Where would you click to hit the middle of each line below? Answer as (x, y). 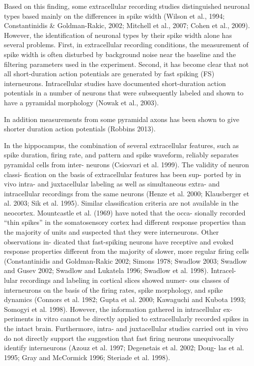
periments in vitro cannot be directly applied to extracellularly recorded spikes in (126, 319)
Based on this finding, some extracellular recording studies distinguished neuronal (127, 6)
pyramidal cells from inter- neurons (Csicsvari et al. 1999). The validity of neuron (127, 164)
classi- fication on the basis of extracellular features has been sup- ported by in (123, 174)
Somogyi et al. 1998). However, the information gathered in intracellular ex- (118, 309)
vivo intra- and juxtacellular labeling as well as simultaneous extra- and (112, 184)
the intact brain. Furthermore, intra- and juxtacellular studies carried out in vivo (126, 328)
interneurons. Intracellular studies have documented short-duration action (115, 83)
